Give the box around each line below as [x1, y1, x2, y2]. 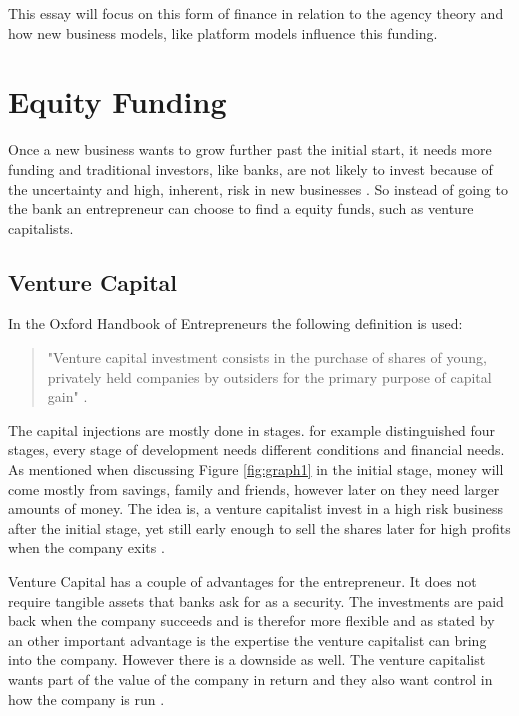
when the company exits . [8, 537, 165, 558]
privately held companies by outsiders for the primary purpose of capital [47, 366, 492, 387]
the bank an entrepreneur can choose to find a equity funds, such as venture [8, 198, 474, 219]
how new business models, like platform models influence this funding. [8, 22, 438, 43]
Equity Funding [8, 81, 227, 122]
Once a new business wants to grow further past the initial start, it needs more [8, 139, 492, 160]
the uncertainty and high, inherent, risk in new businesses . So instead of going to [8, 178, 508, 199]
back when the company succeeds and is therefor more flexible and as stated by [8, 610, 495, 631]
